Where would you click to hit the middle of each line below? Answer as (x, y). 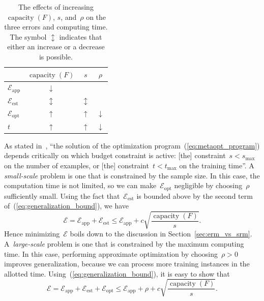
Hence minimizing (32, 234)
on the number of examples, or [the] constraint (77, 165)
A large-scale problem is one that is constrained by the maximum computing (124, 243)
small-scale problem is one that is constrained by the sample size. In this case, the (132, 175)
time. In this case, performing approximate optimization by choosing (111, 253)
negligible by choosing (208, 185)
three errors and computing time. (56, 27)
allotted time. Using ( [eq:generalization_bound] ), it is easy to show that (117, 273)
